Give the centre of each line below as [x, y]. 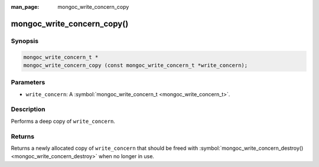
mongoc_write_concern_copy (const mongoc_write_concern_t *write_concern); [136, 65]
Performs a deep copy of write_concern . [63, 121]
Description [28, 109]
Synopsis [25, 41]
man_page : [25, 7]
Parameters [28, 83]
